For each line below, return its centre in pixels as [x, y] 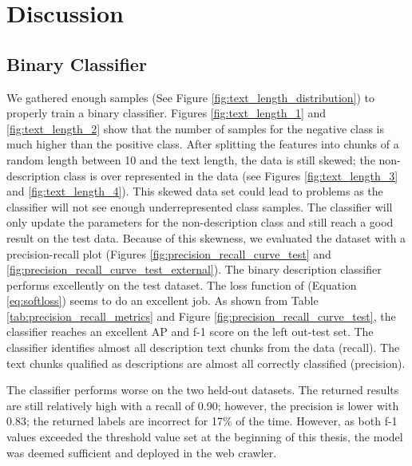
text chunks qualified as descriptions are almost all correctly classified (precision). [206, 363]
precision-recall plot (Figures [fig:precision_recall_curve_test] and [169, 253]
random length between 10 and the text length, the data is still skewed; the [191, 159]
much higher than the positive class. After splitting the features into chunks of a [203, 144]
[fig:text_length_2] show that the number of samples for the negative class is [196, 128]
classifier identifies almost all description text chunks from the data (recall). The [203, 348]
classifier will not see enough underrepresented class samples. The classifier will [200, 206]
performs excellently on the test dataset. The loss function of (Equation [182, 284]
